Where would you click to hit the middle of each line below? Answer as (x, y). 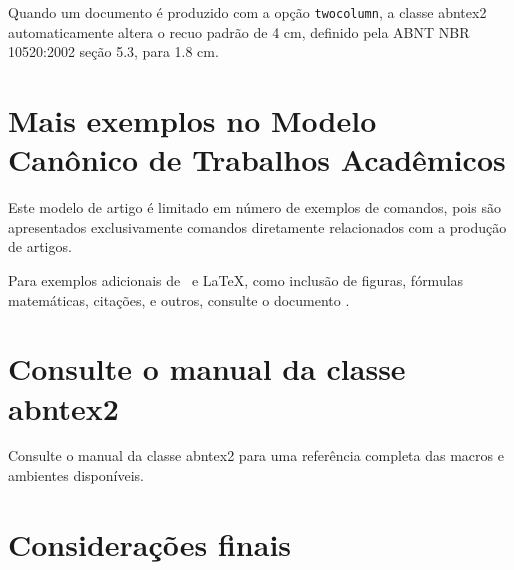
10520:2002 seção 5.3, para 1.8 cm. (113, 51)
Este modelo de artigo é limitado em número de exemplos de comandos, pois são (254, 207)
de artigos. (40, 246)
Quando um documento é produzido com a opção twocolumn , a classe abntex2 (247, 12)
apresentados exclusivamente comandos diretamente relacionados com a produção (257, 226)
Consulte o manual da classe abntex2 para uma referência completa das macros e (256, 455)
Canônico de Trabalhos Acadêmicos (257, 159)
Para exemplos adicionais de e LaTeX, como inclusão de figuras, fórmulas (236, 279)
